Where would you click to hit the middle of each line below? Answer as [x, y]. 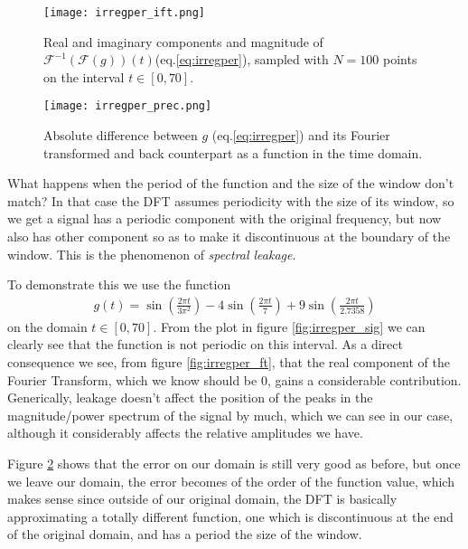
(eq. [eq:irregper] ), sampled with [242, 59]
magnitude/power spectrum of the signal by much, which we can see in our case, [230, 415]
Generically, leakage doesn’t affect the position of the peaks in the [190, 398]
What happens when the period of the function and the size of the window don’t [231, 183]
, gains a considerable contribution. [364, 379]
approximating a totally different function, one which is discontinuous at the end [230, 516]
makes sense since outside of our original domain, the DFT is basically [202, 499]
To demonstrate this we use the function [119, 284]
